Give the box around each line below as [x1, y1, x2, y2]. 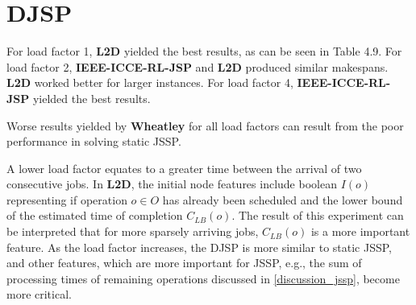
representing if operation [6, 191, 127, 208]
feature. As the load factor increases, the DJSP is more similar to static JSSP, [6, 238, 393, 255]
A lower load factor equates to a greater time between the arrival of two [6, 159, 362, 176]
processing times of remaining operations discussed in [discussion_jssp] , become [6, 270, 400, 286]
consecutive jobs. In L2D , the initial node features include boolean [6, 175, 337, 192]
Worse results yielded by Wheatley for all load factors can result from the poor [6, 117, 404, 134]
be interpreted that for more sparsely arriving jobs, [6, 223, 259, 240]
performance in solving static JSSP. [6, 133, 181, 150]
